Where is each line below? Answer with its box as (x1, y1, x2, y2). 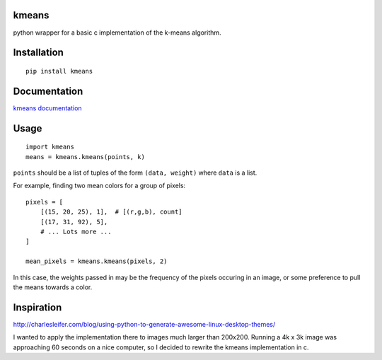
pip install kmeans (25, 67, 93, 75)
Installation (13, 47, 64, 59)
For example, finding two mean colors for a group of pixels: (13, 181, 186, 190)
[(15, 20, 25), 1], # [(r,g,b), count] (40, 208, 183, 216)
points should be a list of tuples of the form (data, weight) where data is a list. (13, 168, 257, 177)
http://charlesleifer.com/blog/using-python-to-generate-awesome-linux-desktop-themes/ (13, 320, 276, 328)
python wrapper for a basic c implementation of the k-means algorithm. (13, 28, 222, 37)
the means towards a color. (13, 283, 93, 291)
